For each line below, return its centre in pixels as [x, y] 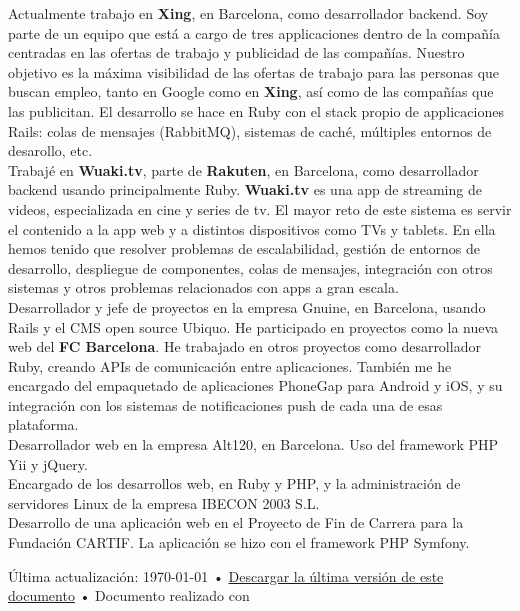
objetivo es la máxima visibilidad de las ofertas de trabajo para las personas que [254, 71]
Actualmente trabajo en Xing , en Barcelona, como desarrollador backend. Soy [248, 13]
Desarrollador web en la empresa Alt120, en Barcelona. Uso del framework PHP [253, 444]
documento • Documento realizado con [129, 595]
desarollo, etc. [50, 150]
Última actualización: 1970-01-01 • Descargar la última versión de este [226, 575]
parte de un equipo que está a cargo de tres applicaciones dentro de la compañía [254, 32]
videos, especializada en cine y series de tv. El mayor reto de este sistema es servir [260, 208]
